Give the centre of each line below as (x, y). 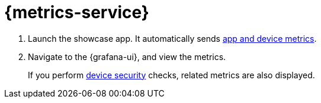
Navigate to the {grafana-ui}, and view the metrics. (127, 57)
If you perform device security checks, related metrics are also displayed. (171, 75)
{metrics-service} (77, 12)
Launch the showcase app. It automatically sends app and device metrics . (172, 38)
